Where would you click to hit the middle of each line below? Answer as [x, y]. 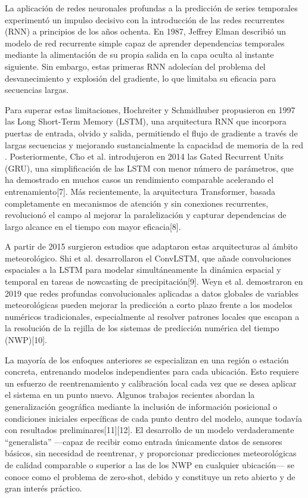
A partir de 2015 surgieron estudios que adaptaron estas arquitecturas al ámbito [151, 246]
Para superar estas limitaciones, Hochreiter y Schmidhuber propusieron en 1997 [150, 109]
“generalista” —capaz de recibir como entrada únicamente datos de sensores [144, 441]
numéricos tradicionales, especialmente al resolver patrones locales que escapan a [152, 316]
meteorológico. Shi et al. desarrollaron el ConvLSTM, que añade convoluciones [148, 258]
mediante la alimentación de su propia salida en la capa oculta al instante [139, 55]
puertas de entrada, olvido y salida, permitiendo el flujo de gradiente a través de [151, 133]
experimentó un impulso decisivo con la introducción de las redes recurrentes [145, 19]
